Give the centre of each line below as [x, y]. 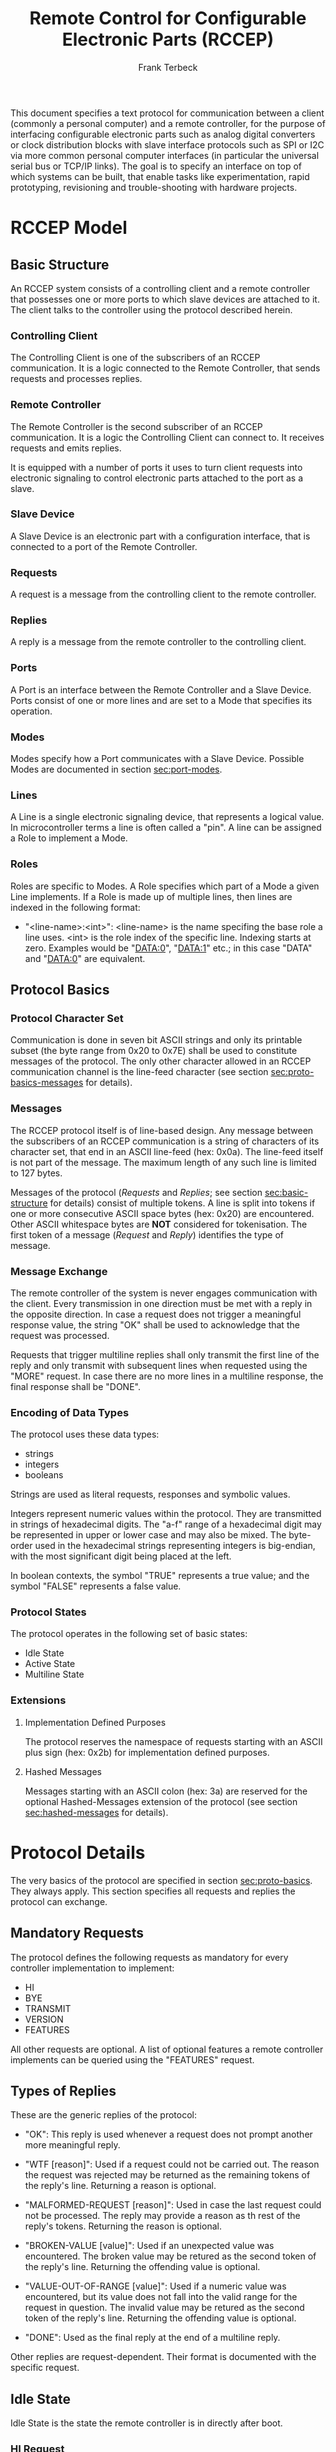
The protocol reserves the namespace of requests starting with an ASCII [173, 1741]
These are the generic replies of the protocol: [104, 2115]
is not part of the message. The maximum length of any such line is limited [163, 1162]
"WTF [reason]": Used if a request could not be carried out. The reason [172, 2164]
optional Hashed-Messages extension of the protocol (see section [161, 1801]
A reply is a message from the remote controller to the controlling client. [158, 642]
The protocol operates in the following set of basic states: [129, 1634]
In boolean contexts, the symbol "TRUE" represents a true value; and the [160, 1576]
